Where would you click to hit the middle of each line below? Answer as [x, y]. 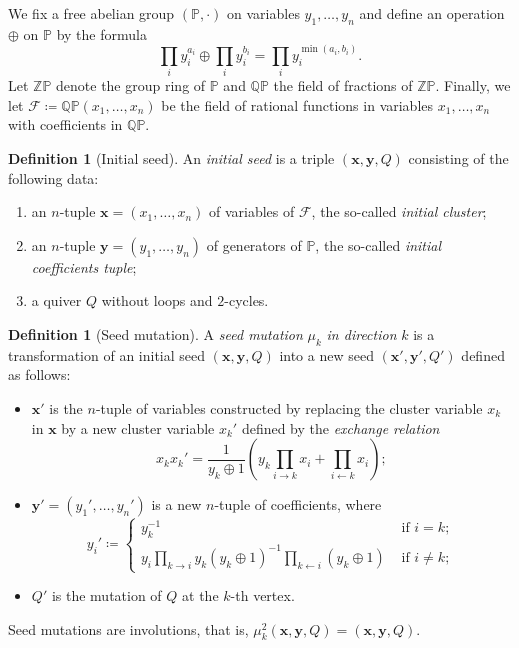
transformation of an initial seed [107, 354]
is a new [176, 504]
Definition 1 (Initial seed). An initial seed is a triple [171, 158]
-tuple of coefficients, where [298, 504]
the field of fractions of [343, 85]
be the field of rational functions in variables [297, 104]
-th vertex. [262, 595]
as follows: [39, 374]
